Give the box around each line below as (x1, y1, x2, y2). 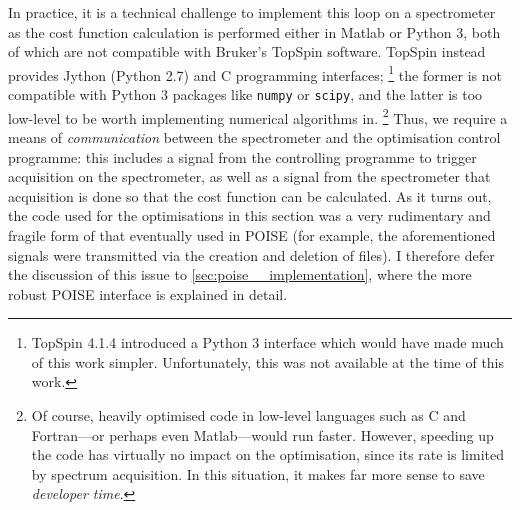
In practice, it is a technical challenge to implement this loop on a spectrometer (8, 2, 496, 22)
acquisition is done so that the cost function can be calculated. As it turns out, (8, 185, 492, 206)
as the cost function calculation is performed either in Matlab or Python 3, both (8, 21, 501, 42)
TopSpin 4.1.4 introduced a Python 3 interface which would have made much (31, 332, 504, 353)
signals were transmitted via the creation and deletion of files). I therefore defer (8, 244, 495, 265)
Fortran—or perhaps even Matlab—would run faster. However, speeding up (31, 424, 494, 445)
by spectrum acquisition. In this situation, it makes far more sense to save (31, 463, 485, 484)
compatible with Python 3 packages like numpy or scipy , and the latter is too (8, 84, 483, 105)
